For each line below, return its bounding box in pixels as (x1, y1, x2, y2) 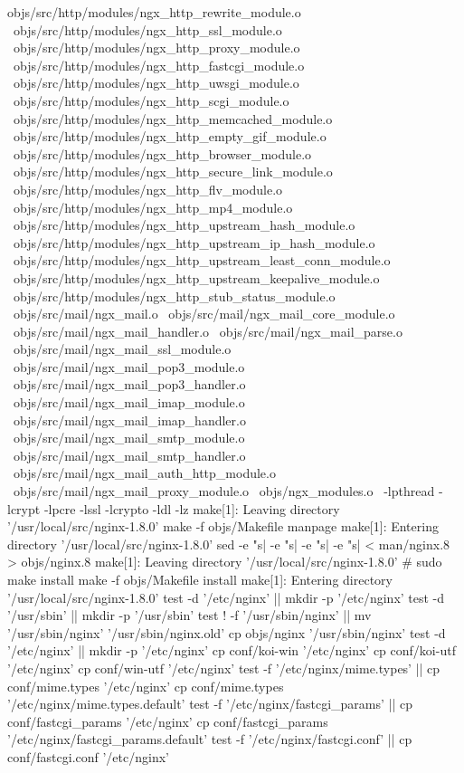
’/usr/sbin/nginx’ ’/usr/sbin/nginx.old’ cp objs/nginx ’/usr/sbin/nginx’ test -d (7, 623, 446, 642)
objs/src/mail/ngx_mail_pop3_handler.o (13, 375, 246, 394)
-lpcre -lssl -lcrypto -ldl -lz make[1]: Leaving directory (43, 499, 340, 518)
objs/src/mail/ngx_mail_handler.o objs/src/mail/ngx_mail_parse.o (13, 321, 402, 340)
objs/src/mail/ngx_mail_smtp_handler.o (13, 445, 246, 464)
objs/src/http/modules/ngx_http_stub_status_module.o (13, 286, 336, 305)
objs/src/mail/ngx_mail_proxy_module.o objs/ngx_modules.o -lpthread (13, 482, 435, 501)
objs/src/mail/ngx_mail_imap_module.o (13, 393, 245, 412)
